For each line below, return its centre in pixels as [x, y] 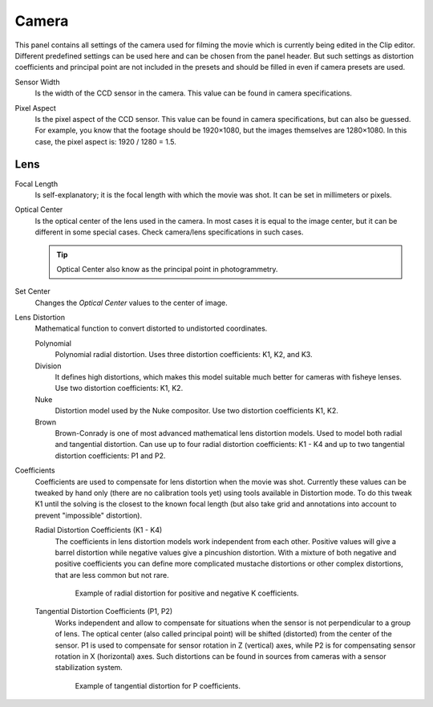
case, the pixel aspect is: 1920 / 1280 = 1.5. [105, 141]
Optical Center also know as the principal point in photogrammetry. [167, 269]
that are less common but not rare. [112, 575]
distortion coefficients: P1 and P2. [110, 455]
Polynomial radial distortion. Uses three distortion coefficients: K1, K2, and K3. [184, 355]
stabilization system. [89, 668]
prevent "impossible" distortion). [89, 515]
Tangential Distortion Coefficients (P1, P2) [103, 612]
